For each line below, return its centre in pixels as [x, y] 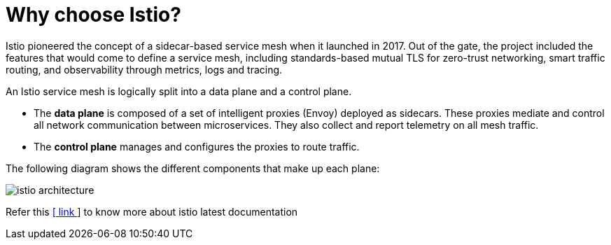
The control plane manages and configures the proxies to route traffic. [197, 146]
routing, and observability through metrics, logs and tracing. [144, 69]
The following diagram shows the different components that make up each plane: [193, 168]
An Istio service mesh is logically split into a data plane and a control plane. [179, 91]
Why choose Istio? [93, 15]
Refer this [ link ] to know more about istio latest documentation [152, 211]
